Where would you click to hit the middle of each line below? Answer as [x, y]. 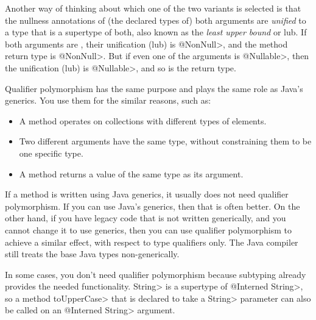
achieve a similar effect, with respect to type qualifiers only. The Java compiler [152, 242]
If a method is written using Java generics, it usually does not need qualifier [147, 194]
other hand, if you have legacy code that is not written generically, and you [146, 218]
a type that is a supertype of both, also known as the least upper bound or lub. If [156, 32]
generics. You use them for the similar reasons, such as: [108, 100]
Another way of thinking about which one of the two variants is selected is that [153, 8]
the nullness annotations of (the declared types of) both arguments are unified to [156, 20]
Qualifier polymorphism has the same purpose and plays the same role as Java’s [154, 88]
